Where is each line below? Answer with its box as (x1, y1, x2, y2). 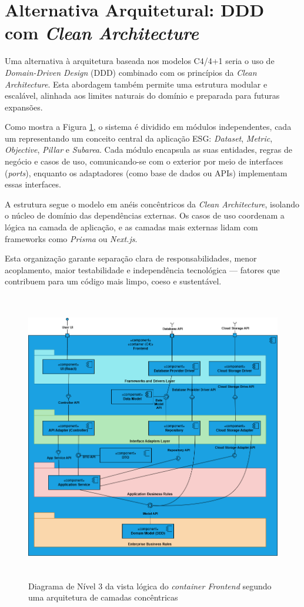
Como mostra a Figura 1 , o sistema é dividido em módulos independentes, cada (5, 120, 292, 133)
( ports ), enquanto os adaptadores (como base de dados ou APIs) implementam (5, 166, 288, 179)
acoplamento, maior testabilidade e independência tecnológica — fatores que (5, 263, 280, 276)
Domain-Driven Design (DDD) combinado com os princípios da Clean (5, 66, 257, 78)
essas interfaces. (5, 178, 61, 190)
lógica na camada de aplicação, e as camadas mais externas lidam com (5, 221, 258, 233)
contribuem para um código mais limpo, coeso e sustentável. (5, 275, 222, 287)
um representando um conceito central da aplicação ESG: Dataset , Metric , (5, 132, 273, 144)
